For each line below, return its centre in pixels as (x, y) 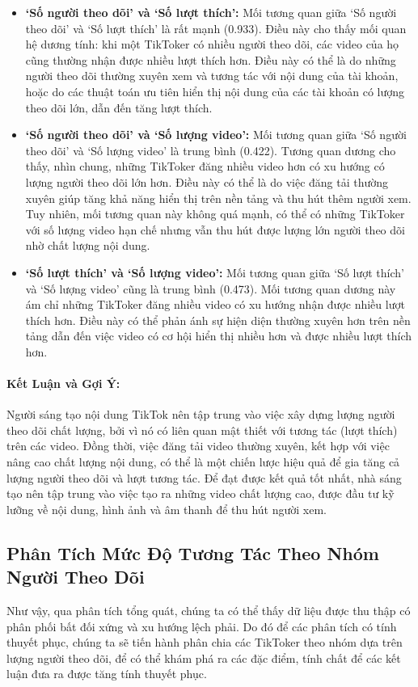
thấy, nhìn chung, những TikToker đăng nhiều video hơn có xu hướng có (205, 166)
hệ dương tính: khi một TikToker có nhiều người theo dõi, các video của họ (212, 44)
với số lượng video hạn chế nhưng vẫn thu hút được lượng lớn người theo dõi (215, 229)
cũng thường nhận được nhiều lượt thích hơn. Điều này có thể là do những (211, 59)
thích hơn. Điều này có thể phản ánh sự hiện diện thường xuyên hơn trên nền (218, 320)
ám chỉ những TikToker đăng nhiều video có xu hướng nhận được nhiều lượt (215, 304)
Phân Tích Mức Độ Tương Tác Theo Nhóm (193, 552)
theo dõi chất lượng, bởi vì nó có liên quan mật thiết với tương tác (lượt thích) (202, 430)
